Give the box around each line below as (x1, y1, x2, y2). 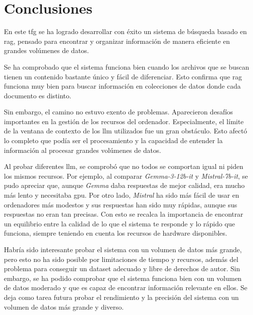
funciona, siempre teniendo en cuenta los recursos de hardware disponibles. (4, 228, 227, 238)
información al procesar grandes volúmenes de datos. (4, 145, 161, 155)
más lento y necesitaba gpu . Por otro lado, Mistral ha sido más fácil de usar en (4, 190, 239, 200)
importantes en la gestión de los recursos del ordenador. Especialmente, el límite (4, 116, 244, 126)
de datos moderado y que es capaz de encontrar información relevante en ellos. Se (4, 282, 248, 293)
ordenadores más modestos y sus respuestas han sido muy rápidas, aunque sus (4, 199, 237, 209)
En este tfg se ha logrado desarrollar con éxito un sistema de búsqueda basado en (4, 26, 247, 37)
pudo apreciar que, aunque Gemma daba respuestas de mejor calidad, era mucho (4, 180, 245, 190)
